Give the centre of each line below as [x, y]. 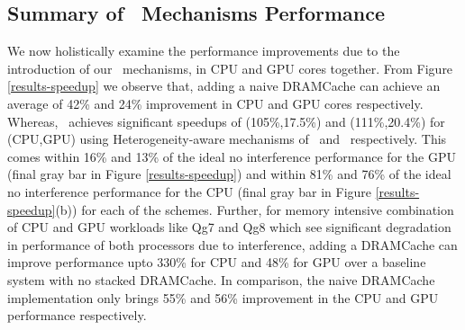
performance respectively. [77, 315]
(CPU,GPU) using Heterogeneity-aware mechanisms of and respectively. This [227, 139]
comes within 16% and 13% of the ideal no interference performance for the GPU [232, 156]
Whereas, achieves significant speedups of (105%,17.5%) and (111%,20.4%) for [226, 121]
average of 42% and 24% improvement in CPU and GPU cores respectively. [215, 103]
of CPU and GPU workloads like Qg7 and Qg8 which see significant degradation [229, 227]
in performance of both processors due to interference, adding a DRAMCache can [232, 244]
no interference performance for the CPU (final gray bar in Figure [190, 191]
